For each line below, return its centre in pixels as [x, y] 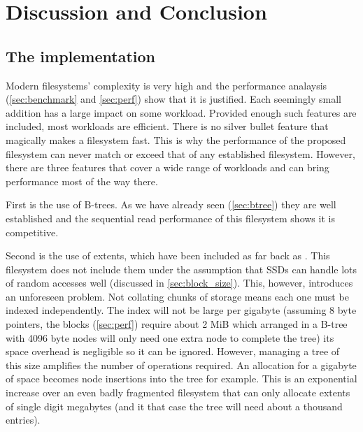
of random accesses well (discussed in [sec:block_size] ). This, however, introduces [179, 283]
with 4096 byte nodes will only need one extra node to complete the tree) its [170, 337]
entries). [23, 420]
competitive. [32, 232]
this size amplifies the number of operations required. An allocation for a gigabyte [181, 365]
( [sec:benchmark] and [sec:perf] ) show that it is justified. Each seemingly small [173, 99]
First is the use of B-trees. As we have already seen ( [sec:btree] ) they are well [171, 204]
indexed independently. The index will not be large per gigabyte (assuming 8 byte [181, 310]
